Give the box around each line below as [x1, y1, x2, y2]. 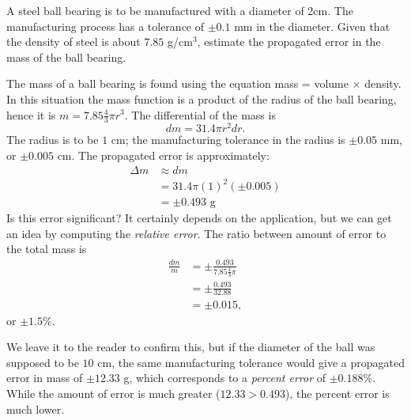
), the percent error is [285, 384, 390, 401]
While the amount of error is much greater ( [6, 384, 221, 401]
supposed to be [6, 354, 79, 370]
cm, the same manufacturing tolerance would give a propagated [97, 354, 405, 370]
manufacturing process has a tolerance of [6, 17, 205, 34]
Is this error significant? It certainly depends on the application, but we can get [6, 210, 392, 226]
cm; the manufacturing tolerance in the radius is [111, 131, 345, 148]
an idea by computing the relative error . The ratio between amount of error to [6, 225, 386, 241]
